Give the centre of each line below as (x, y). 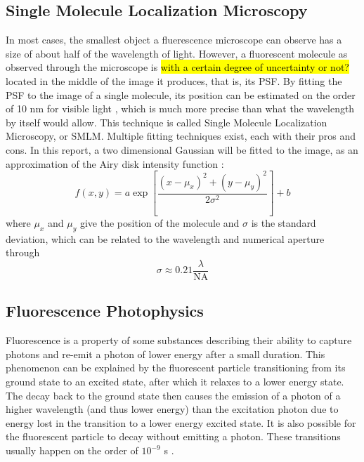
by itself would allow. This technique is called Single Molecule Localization (167, 122)
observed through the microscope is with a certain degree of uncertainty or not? (177, 67)
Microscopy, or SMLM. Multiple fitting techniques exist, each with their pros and (181, 136)
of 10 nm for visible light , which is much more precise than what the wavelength (180, 108)
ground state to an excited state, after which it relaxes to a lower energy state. (175, 382)
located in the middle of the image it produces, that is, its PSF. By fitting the (174, 80)
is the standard (284, 223)
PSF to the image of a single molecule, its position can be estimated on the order (181, 94)
